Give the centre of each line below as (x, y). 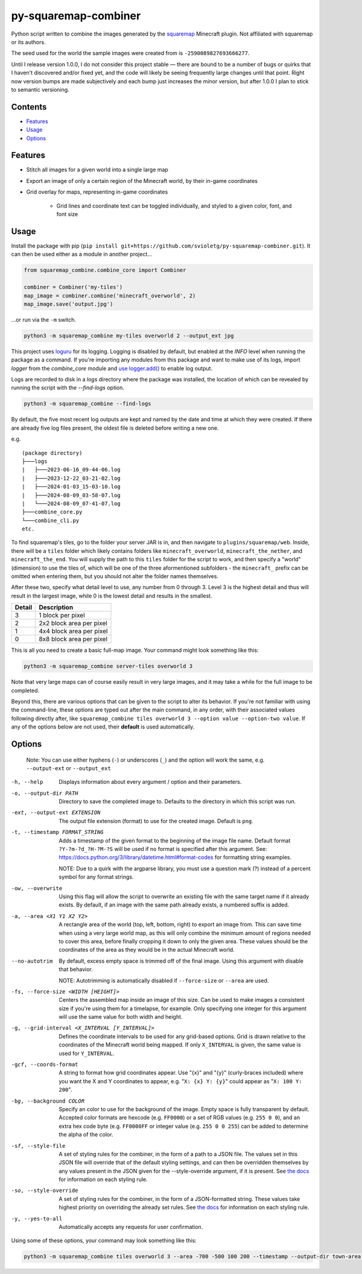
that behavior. (76, 969)
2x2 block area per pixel (73, 623)
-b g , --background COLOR (48, 1101)
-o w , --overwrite (37, 888)
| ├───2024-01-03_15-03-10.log (71, 487)
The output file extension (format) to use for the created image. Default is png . (156, 821)
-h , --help (27, 782)
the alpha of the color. (86, 1135)
